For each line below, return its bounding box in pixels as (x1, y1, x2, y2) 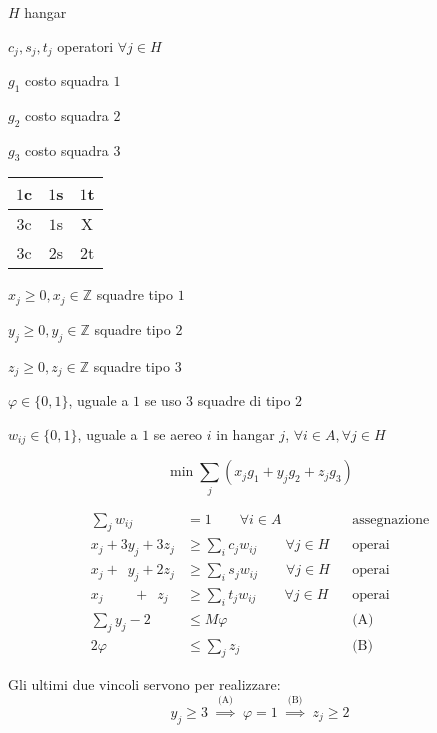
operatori (57, 35, 114, 56)
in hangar (216, 423, 275, 444)
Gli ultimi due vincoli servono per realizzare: (8, 674, 281, 695)
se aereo (153, 423, 203, 444)
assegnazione (352, 512, 430, 527)
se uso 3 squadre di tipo (144, 390, 291, 411)
